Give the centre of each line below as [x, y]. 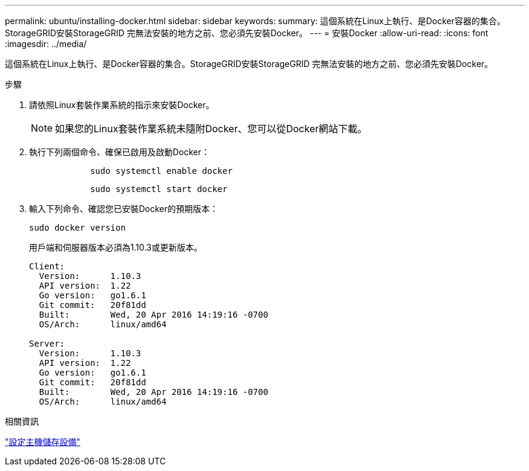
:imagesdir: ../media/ [46, 44]
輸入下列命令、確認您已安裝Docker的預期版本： [124, 209]
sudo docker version [78, 228]
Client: [47, 266]
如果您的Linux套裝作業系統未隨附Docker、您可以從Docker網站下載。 [211, 129]
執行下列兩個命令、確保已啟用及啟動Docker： [120, 152]
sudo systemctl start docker [159, 189]
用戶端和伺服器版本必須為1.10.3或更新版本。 [116, 247]
